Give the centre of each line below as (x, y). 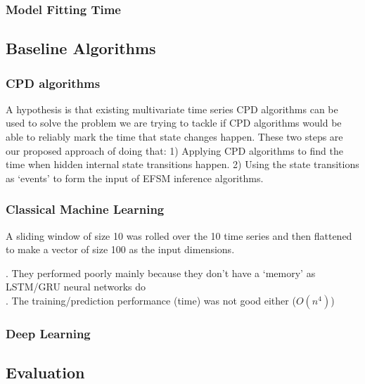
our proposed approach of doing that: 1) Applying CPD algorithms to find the (174, 150)
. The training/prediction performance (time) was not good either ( (151, 300)
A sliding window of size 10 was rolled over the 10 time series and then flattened (179, 235)
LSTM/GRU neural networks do (76, 287)
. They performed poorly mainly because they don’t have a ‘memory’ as (161, 273)
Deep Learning (48, 333)
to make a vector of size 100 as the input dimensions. (120, 249)
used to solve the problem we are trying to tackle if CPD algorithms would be (174, 123)
